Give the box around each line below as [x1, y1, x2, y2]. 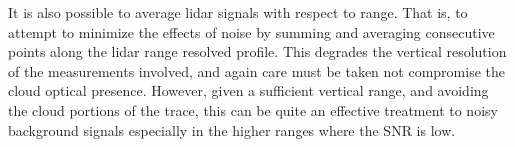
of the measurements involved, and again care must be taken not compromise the [8, 60, 505, 81]
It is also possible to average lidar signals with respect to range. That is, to [8, 2, 468, 22]
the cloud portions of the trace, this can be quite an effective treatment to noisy [8, 99, 498, 120]
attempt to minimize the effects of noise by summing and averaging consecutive [8, 21, 495, 42]
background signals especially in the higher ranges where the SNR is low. [8, 119, 456, 140]
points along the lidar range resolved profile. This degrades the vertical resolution [8, 41, 507, 62]
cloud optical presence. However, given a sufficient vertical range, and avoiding [8, 80, 489, 101]
